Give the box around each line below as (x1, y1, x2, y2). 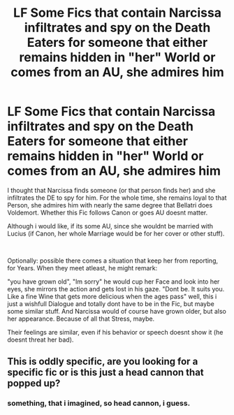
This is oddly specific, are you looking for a (7, 356, 198, 367)
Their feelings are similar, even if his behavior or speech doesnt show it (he (7, 328, 224, 336)
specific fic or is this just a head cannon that (7, 367, 204, 379)
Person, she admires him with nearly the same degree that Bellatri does (7, 201, 213, 209)
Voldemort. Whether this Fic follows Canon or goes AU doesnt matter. (7, 208, 208, 217)
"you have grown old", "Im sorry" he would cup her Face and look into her (7, 277, 220, 286)
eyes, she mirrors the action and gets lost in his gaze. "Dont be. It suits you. (7, 284, 225, 293)
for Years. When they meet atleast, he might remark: (7, 263, 158, 272)
